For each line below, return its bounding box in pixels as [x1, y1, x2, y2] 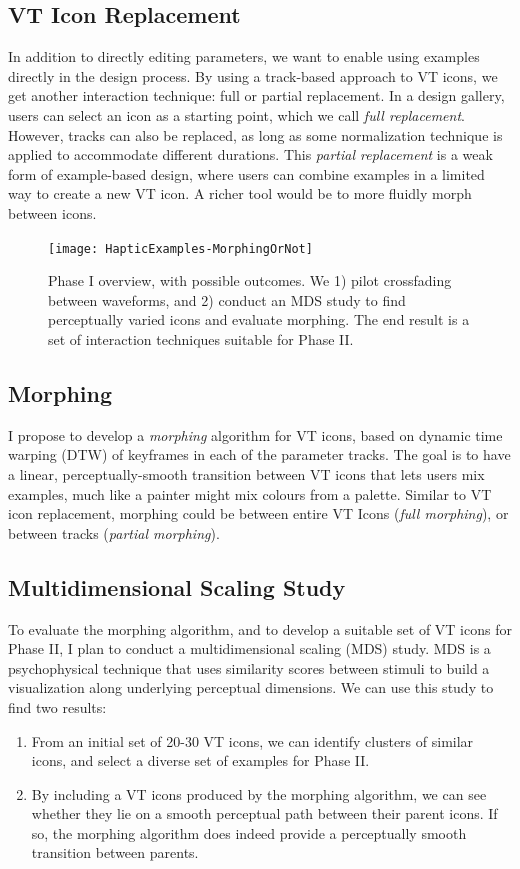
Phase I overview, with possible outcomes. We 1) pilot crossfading [48, 270, 452, 291]
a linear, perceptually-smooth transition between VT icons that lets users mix [8, 463, 485, 484]
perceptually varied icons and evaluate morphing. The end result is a [48, 309, 470, 330]
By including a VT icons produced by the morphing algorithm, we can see [31, 783, 487, 804]
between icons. [8, 202, 97, 223]
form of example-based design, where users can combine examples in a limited [8, 163, 485, 184]
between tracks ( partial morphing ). [8, 522, 220, 543]
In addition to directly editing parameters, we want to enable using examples [8, 46, 480, 67]
